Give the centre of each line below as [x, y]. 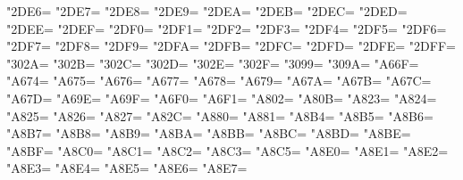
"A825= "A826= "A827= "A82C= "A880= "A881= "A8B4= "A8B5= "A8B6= [220, 115]
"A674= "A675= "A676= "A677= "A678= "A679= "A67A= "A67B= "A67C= [219, 81]
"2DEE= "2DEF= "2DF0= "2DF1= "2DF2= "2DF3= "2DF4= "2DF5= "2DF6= [227, 28]
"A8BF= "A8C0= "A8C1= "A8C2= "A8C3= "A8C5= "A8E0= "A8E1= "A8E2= [227, 150]
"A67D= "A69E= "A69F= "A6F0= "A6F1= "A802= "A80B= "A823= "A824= [222, 98]
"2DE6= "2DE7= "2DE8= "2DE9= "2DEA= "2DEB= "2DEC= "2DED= [207, 11]
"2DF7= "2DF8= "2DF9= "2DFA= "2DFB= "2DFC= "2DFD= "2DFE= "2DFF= [231, 46]
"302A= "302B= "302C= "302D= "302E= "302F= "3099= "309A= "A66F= [213, 63]
